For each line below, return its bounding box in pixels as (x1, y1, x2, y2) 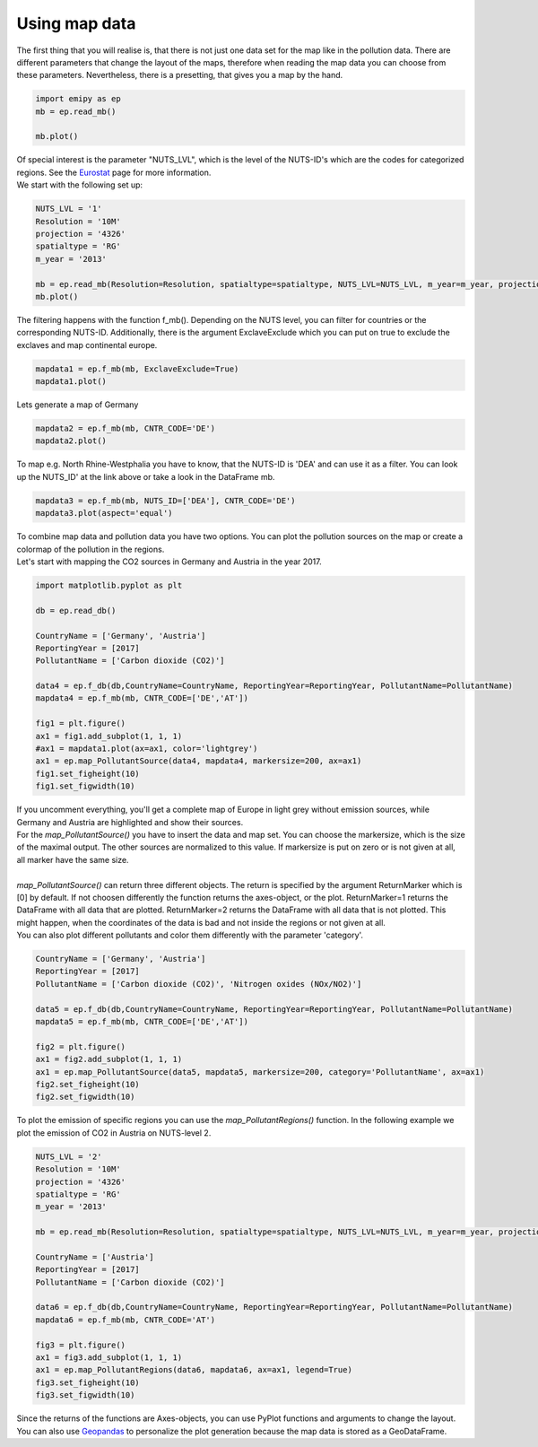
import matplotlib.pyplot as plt (35, 580, 183, 590)
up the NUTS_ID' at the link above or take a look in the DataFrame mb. (16, 471, 275, 482)
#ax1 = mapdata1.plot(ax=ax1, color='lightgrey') (35, 744, 258, 754)
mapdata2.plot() (35, 436, 108, 446)
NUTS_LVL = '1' (35, 204, 102, 214)
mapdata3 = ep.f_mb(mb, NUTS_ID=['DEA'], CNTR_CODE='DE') (35, 495, 296, 506)
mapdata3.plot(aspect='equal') (35, 508, 174, 519)
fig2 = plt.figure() (35, 1042, 126, 1051)
